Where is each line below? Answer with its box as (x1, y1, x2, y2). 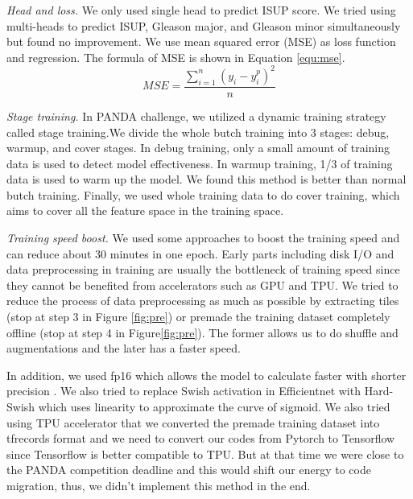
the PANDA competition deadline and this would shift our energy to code (6, 461, 371, 478)
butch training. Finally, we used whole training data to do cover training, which (6, 186, 400, 203)
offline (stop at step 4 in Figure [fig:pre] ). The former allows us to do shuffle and (6, 324, 399, 340)
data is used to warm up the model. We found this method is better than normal (6, 171, 407, 188)
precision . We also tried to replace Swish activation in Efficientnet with (6, 382, 361, 399)
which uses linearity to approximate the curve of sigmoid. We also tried (38, 398, 390, 414)
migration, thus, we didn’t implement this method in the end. (6, 476, 311, 493)
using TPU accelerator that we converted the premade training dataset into (6, 414, 380, 431)
